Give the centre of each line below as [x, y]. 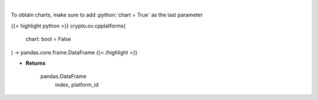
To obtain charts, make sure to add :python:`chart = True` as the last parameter [107, 15]
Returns [36, 63]
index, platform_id [77, 84]
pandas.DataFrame [63, 77]
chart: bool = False [48, 39]
